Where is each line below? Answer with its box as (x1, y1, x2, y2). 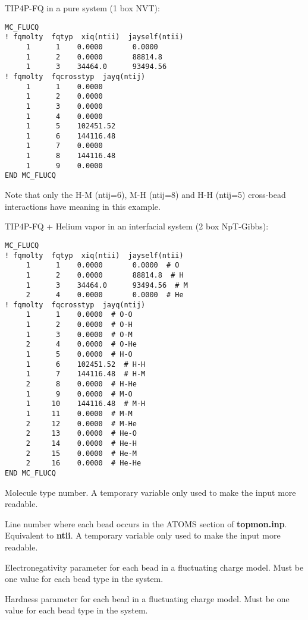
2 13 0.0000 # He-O (26, 429, 137, 438)
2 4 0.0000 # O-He (26, 340, 137, 349)
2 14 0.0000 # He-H (26, 439, 137, 448)
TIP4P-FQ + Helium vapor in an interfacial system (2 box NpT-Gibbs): (5, 220, 269, 232)
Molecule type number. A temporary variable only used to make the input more (5, 486, 296, 498)
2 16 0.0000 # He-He (26, 459, 142, 468)
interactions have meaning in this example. (5, 200, 161, 212)
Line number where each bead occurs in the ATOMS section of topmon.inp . (5, 517, 287, 530)
